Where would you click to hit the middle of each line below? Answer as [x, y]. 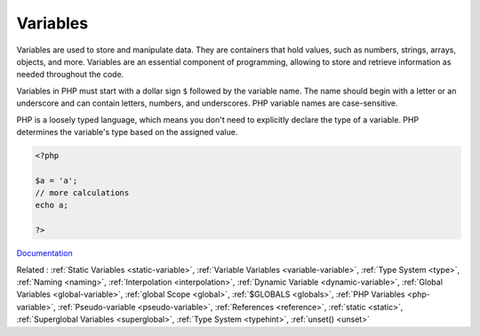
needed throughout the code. [70, 75]
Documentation [44, 253]
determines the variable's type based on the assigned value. [127, 132]
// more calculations [82, 193]
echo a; [52, 205]
